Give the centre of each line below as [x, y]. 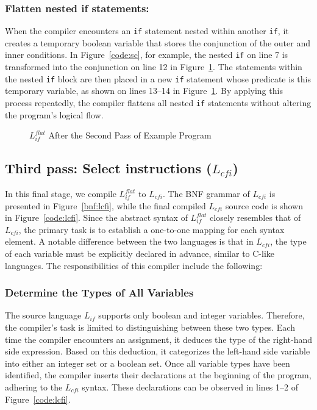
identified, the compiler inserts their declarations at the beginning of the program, [158, 375]
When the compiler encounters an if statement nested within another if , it [147, 31]
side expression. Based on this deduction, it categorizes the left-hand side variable [158, 351]
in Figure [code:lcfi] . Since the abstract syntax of [96, 218]
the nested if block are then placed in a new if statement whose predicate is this [158, 78]
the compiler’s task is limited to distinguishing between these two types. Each [150, 327]
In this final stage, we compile [61, 194]
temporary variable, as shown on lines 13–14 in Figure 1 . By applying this [144, 91]
